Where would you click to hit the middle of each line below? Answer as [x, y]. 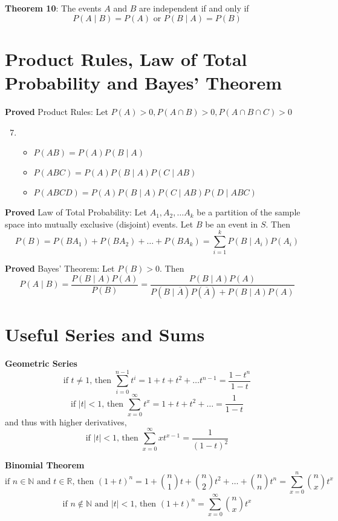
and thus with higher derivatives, [66, 421]
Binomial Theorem [45, 465]
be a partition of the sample [249, 212]
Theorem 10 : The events [53, 8]
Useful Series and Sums [105, 334]
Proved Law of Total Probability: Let [76, 212]
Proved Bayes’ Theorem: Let [60, 268]
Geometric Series [41, 363]
